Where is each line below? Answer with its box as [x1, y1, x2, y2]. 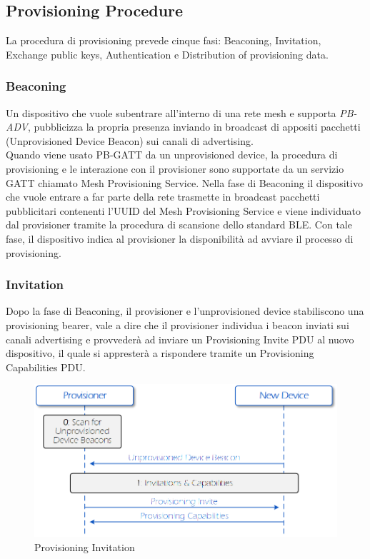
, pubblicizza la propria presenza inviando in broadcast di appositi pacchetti [28, 119, 361, 134]
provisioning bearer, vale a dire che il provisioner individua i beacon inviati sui [6, 317, 349, 332]
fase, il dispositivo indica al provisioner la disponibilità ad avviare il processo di [6, 231, 354, 246]
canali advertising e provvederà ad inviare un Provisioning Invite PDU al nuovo [6, 331, 354, 346]
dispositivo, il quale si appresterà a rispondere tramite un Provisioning [6, 346, 314, 361]
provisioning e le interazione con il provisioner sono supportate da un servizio [6, 161, 344, 176]
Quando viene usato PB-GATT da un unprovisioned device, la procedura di [6, 147, 338, 162]
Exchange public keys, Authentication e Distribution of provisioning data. [6, 46, 329, 61]
